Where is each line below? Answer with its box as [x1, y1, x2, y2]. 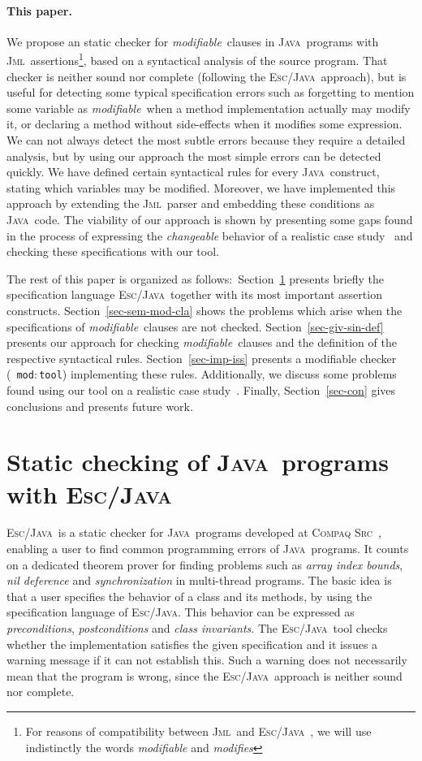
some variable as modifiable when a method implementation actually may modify [6, 99, 411, 116]
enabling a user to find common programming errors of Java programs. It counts [6, 540, 409, 557]
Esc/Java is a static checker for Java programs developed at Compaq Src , [6, 524, 381, 541]
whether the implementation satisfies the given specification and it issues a [6, 635, 378, 652]
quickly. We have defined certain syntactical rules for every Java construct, [6, 163, 380, 180]
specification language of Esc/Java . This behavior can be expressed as [6, 603, 355, 620]
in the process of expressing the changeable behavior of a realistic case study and [6, 227, 413, 244]
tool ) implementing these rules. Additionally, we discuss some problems [39, 365, 397, 383]
